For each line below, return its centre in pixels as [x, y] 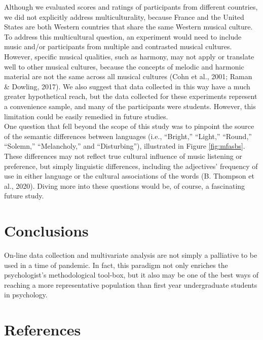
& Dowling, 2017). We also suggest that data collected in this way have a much [127, 86]
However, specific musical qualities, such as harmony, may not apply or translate [129, 56]
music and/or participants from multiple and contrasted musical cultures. [118, 46]
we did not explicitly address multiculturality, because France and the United [124, 16]
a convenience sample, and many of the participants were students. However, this [130, 106]
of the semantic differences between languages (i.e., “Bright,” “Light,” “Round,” [128, 136]
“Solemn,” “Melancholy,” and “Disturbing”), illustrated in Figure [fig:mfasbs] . [125, 146]
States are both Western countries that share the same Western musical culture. [128, 27]
